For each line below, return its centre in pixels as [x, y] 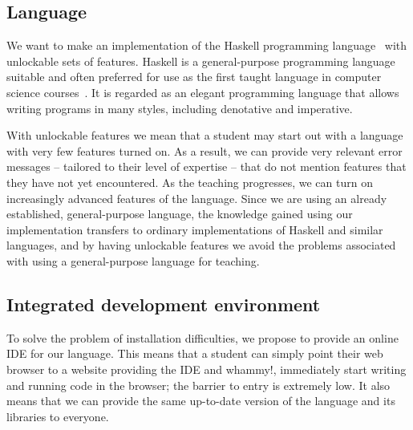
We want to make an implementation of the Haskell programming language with [207, 45]
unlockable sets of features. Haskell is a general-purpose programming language [201, 61]
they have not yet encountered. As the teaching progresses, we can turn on [190, 182]
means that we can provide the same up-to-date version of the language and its [201, 401]
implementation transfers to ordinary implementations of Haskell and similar [195, 229]
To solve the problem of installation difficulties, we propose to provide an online [202, 337]
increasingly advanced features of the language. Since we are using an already [197, 198]
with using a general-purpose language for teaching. [133, 260]
